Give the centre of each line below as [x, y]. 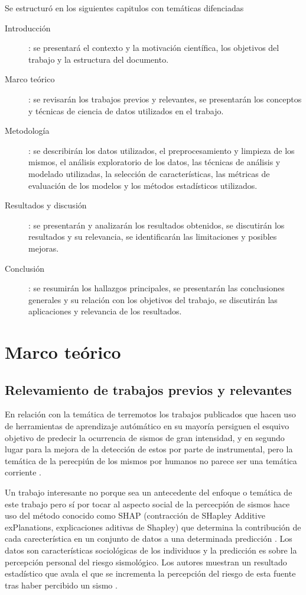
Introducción [28, 28]
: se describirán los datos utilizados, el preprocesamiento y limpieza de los [162, 150]
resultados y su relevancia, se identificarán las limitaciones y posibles [153, 237]
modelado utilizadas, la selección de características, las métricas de [149, 173]
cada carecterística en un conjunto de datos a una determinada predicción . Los [149, 538]
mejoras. [44, 248]
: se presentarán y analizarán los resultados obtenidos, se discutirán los [157, 225]
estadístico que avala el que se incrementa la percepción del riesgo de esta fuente [150, 573]
